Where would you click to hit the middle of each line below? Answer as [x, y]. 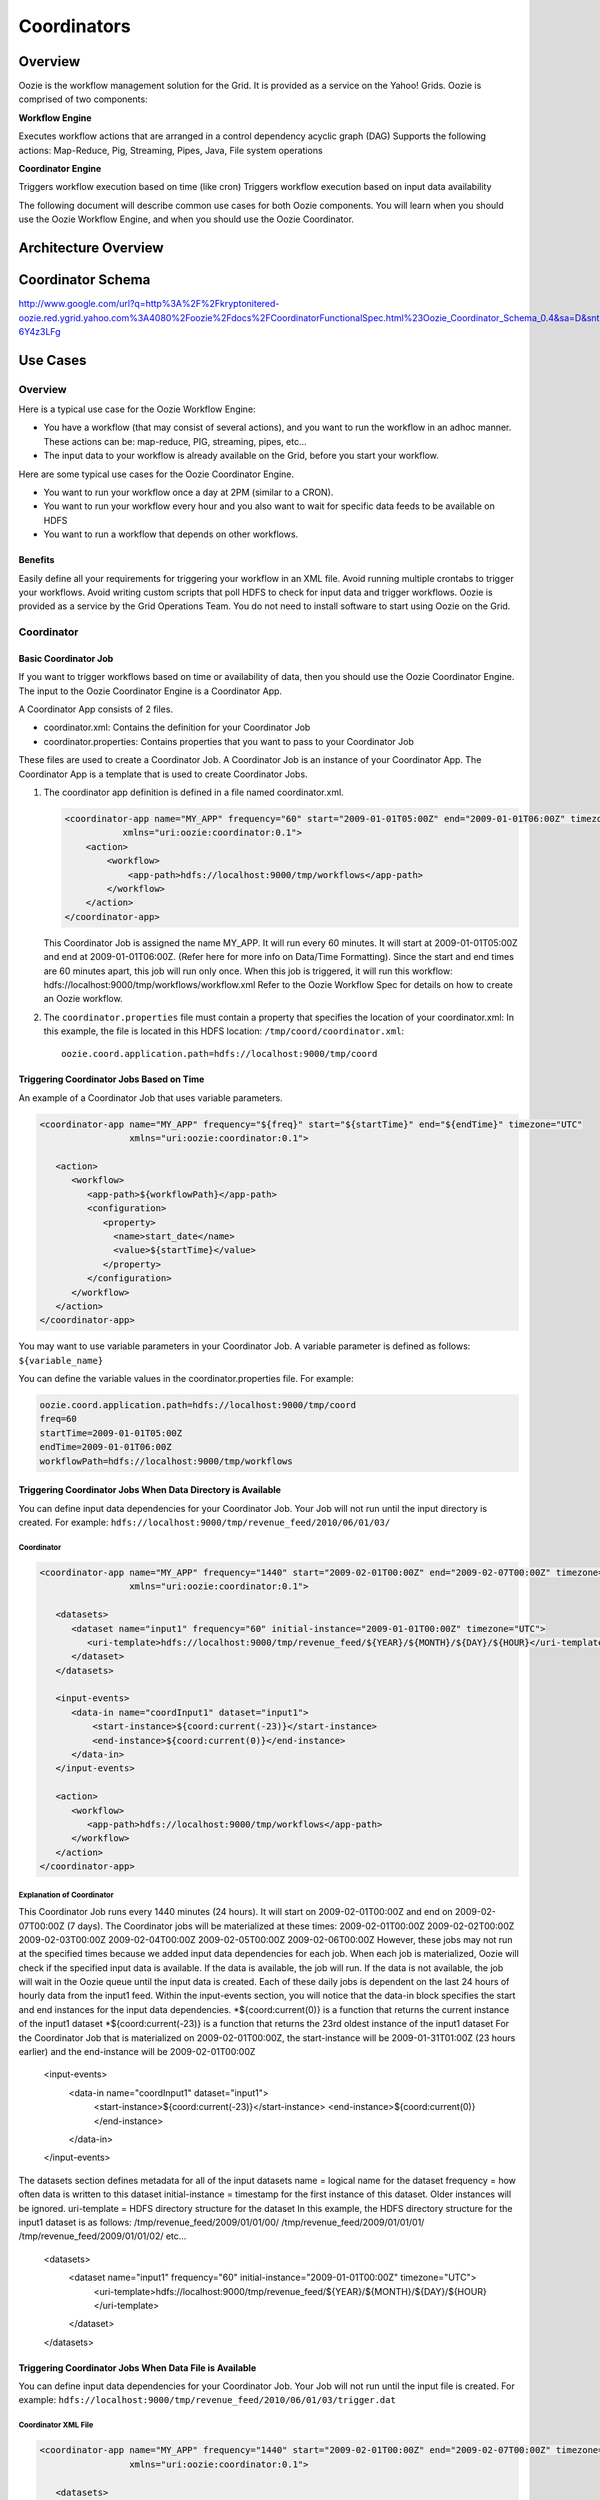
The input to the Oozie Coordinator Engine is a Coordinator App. [150, 691]
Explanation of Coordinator [66, 1895]
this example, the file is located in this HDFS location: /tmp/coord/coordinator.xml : [224, 1031]
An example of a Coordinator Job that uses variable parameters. [151, 1097]
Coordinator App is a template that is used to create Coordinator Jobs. [163, 774]
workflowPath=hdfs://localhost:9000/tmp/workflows [166, 1461]
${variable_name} [61, 1360]
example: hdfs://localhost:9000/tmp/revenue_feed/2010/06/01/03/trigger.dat [207, 2400]
